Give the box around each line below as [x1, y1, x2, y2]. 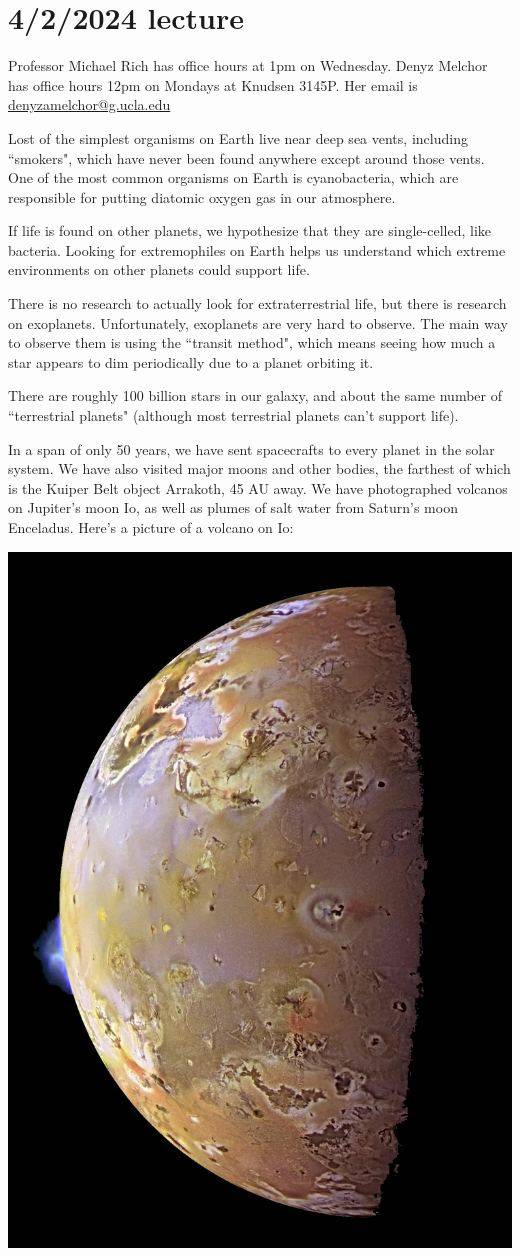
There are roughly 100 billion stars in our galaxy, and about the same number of [8, 385, 503, 406]
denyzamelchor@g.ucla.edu [8, 94, 171, 115]
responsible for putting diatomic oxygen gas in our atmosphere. [8, 186, 396, 207]
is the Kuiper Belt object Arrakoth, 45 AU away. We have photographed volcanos [8, 477, 508, 498]
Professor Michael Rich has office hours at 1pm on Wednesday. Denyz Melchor [8, 55, 488, 76]
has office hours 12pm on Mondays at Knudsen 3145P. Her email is [8, 74, 418, 95]
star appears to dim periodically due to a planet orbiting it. [8, 351, 374, 372]
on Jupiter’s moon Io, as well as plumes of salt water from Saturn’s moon [8, 497, 458, 518]
